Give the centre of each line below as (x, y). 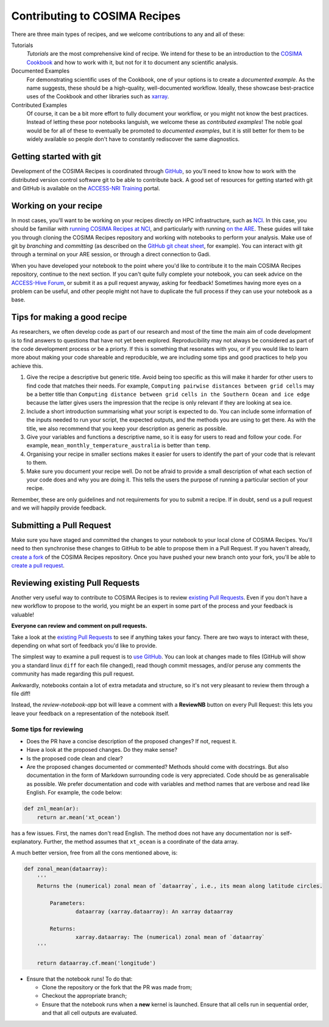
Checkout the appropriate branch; (84, 996)
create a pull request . (38, 566)
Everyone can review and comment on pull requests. (79, 626)
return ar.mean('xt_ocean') (79, 817)
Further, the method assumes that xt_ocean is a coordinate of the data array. (141, 841)
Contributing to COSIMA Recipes (96, 16)
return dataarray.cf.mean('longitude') (97, 963)
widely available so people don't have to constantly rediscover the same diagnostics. (133, 139)
